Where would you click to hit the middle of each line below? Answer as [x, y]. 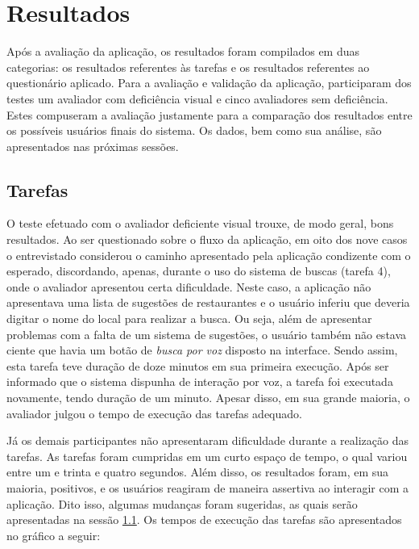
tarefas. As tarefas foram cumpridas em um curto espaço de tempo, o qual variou [207, 456]
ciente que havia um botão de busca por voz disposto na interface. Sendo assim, [202, 350]
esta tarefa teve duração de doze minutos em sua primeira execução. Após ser [198, 365]
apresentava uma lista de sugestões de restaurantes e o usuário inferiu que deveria [208, 302]
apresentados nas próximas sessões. [93, 146]
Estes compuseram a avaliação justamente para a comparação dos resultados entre [209, 114]
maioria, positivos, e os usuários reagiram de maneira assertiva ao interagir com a [207, 487]
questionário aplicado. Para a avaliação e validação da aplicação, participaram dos [209, 83]
